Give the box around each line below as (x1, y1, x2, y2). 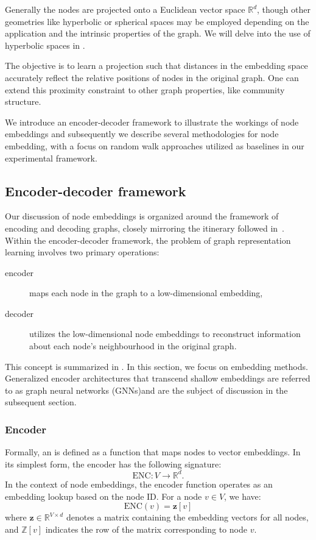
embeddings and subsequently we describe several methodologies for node (5, 127, 279, 140)
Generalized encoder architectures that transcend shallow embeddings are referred (5, 372, 311, 385)
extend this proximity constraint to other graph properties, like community (5, 83, 285, 96)
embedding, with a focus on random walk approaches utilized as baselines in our (5, 139, 304, 152)
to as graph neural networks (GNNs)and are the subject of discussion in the (5, 383, 288, 396)
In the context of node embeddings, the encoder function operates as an (5, 477, 273, 490)
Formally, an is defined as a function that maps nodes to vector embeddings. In (5, 446, 301, 458)
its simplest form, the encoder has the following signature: (5, 457, 222, 470)
